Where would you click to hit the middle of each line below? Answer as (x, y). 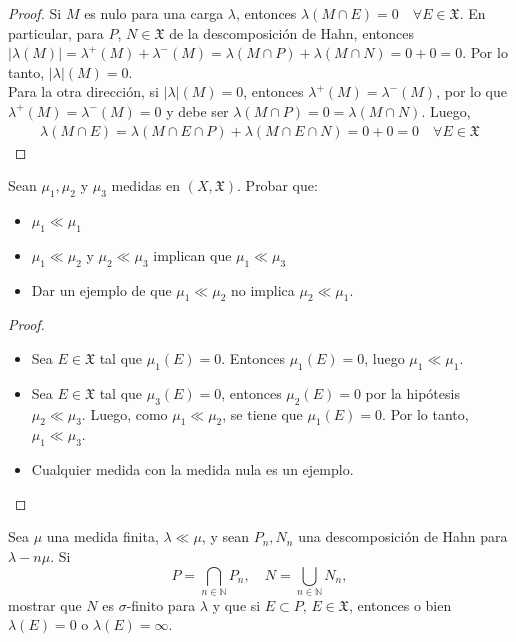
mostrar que (45, 604)
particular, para (56, 32)
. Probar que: (277, 185)
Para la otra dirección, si (83, 91)
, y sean (225, 536)
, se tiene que (262, 413)
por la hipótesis (412, 392)
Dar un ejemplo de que (101, 289)
